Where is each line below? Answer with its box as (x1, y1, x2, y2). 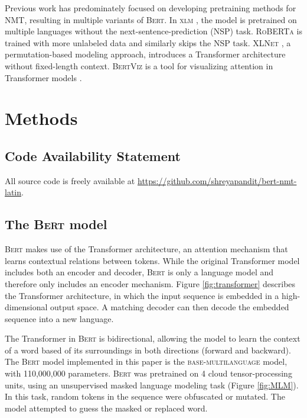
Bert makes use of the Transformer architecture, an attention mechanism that (5, 243, 288, 255)
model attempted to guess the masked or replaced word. (5, 401, 208, 414)
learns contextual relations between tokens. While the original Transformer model (5, 254, 300, 266)
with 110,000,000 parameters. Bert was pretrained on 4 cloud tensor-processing (5, 367, 292, 380)
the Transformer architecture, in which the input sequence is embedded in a (5, 289, 279, 301)
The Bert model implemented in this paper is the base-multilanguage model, (5, 355, 288, 368)
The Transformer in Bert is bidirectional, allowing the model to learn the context (5, 332, 301, 345)
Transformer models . (5, 71, 82, 83)
